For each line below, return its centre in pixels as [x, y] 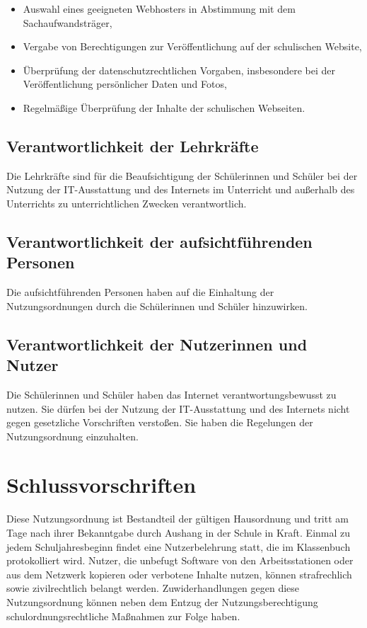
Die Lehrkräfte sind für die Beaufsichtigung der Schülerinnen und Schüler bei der [182, 175]
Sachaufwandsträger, [68, 22]
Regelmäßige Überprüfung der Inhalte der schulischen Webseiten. [164, 107]
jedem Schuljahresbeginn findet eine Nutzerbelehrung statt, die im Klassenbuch [179, 546]
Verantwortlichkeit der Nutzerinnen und [157, 344]
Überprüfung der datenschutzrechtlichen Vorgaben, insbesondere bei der [179, 70]
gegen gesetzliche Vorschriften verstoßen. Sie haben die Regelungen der [160, 422]
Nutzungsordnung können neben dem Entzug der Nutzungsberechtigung [162, 601]
